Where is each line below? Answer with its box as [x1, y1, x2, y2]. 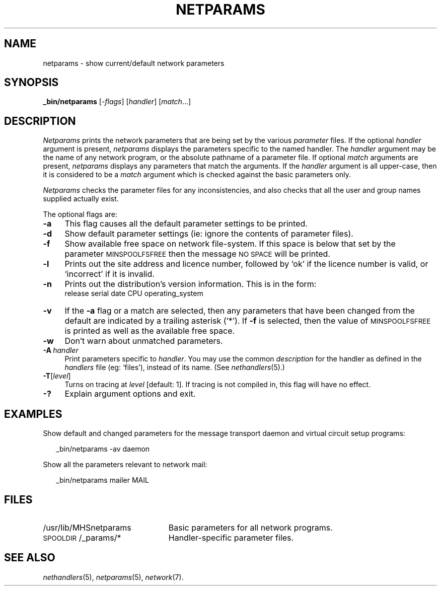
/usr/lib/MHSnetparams [43, 522, 131, 533]
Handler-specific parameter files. [168, 532, 294, 543]
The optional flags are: [43, 210, 118, 219]
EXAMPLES [4, 407, 62, 420]
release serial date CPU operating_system [64, 289, 203, 298]
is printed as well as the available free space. [64, 326, 235, 336]
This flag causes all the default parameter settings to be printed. [64, 218, 308, 229]
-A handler [43, 346, 79, 355]
